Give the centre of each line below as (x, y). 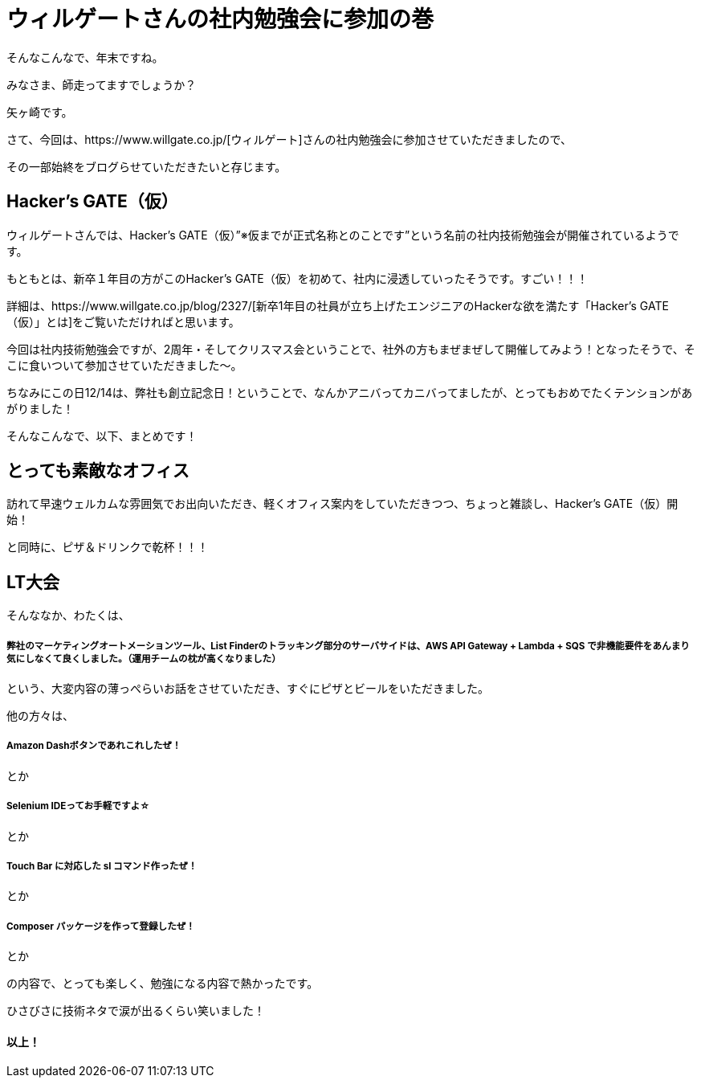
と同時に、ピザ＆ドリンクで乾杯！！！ (108, 547)
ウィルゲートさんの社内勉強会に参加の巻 (220, 19)
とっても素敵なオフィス (98, 471)
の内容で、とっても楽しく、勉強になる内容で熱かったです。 (163, 984)
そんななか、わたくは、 (68, 616)
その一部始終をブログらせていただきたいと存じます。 (147, 166)
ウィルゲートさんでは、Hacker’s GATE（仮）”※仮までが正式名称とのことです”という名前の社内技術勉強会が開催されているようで (343, 235)
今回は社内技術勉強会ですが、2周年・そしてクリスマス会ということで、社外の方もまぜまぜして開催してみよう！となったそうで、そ (351, 349)
